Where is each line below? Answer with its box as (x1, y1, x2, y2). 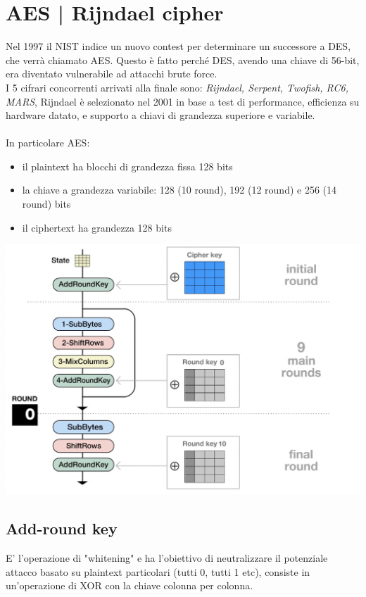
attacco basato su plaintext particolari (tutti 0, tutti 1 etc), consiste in (6, 564, 310, 579)
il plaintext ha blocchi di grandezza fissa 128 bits (22, 158, 233, 173)
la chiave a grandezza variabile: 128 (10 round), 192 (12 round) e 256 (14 (22, 182, 337, 197)
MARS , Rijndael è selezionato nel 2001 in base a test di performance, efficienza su (6, 94, 360, 108)
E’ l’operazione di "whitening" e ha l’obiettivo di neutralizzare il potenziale (6, 550, 328, 565)
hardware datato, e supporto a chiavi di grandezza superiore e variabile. (6, 108, 315, 122)
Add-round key (6, 517, 118, 539)
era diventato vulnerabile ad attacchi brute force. (6, 66, 217, 81)
